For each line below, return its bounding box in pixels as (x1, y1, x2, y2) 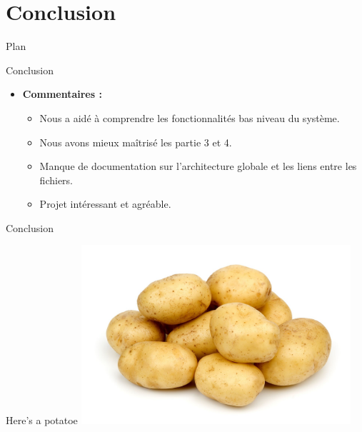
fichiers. (39, 172, 73, 187)
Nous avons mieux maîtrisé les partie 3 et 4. (39, 134, 232, 149)
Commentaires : (22, 86, 102, 101)
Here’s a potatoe (6, 413, 78, 428)
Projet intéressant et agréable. (39, 196, 171, 211)
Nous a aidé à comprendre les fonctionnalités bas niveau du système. (39, 110, 340, 125)
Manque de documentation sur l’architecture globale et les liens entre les (39, 159, 357, 174)
